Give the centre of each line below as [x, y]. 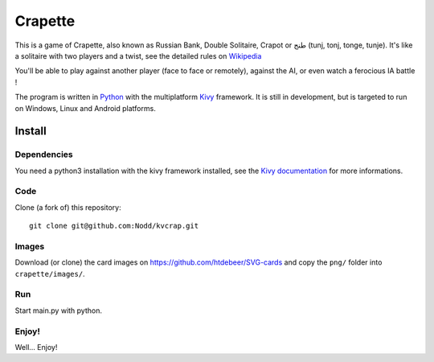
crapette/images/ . [50, 274]
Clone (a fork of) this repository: [68, 207]
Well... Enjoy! [36, 347]
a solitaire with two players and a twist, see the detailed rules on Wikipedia [138, 56]
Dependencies [44, 154]
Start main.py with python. [58, 311]
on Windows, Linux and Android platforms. [85, 108]
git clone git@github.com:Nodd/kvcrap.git [114, 226]
